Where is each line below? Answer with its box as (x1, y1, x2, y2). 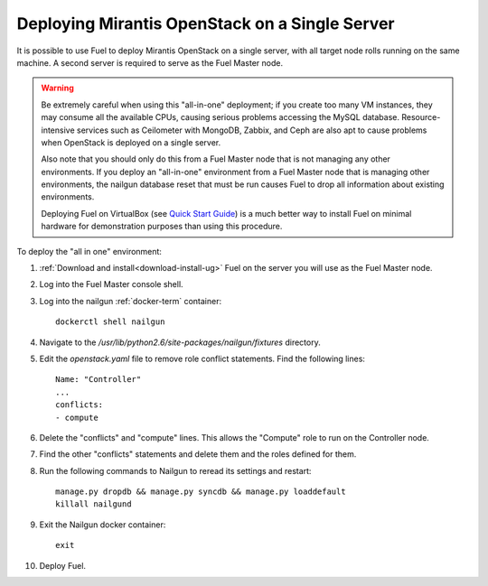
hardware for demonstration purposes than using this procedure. (41, 221, 283, 232)
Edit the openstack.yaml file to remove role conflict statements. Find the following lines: (39, 353, 366, 364)
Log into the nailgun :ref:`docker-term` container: (39, 295, 221, 306)
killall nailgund (55, 499, 132, 509)
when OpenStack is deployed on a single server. (41, 136, 221, 148)
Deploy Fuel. (39, 560, 86, 571)
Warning (41, 82, 74, 94)
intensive (41, 125, 76, 135)
